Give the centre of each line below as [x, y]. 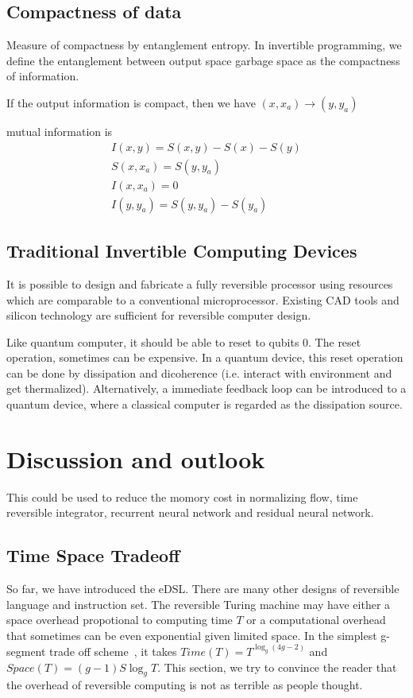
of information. [43, 76]
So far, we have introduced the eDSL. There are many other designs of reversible [203, 589]
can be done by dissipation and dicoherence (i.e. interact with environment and [199, 372]
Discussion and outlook [136, 458]
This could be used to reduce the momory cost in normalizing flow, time [182, 496]
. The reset [335, 341]
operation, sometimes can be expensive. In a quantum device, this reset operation [205, 357]
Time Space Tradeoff [93, 555]
